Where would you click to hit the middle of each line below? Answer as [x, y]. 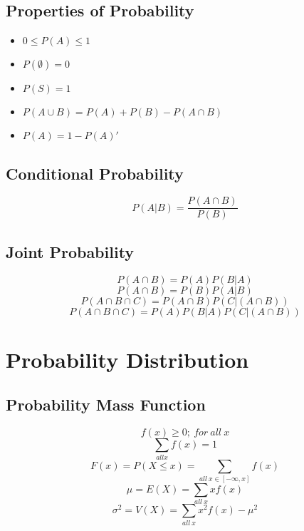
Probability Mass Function [106, 404]
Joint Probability [70, 251]
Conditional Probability [95, 173]
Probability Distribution [127, 359]
